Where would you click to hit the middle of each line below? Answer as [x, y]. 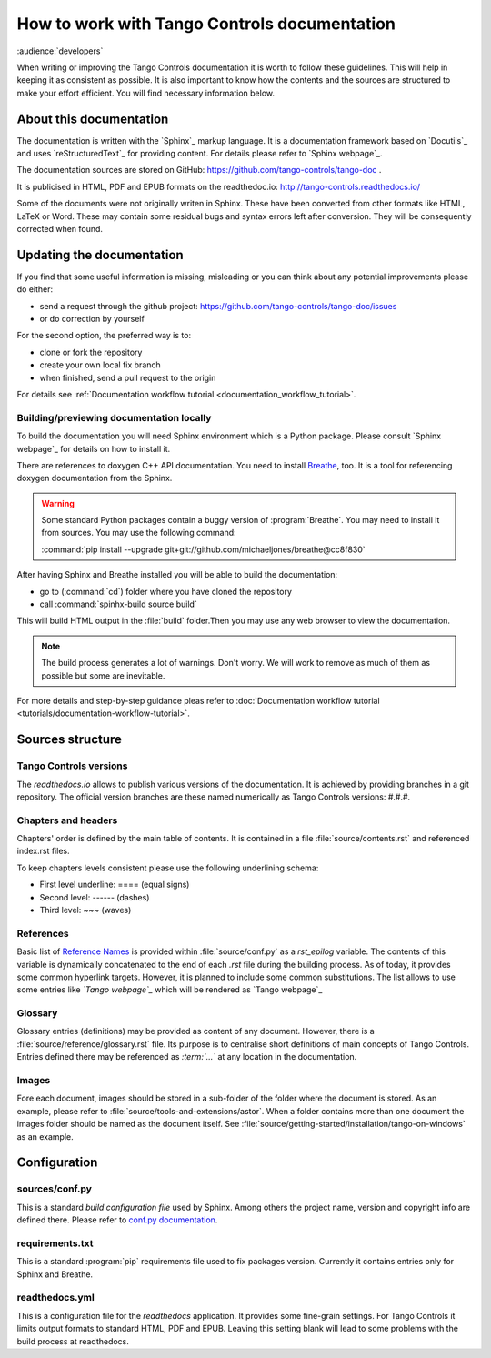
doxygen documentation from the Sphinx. [95, 478]
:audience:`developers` [60, 51]
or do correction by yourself [92, 319]
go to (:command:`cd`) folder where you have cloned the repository [166, 591]
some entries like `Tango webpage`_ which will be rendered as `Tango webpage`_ [170, 990]
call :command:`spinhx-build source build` [118, 604]
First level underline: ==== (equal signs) [115, 885]
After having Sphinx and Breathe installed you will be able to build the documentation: [177, 575]
